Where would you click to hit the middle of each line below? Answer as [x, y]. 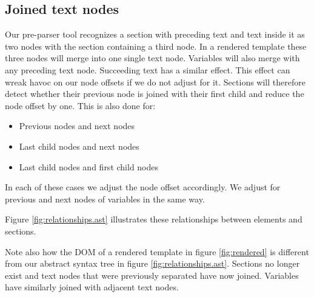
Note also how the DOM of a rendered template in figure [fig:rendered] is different [157, 251]
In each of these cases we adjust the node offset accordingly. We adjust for [143, 187]
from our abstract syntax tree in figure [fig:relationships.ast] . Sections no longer [152, 263]
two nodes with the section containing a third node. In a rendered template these [156, 46]
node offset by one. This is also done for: [80, 105]
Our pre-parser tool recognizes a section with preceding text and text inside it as [155, 34]
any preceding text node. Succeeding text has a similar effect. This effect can [148, 69]
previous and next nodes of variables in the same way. [105, 199]
